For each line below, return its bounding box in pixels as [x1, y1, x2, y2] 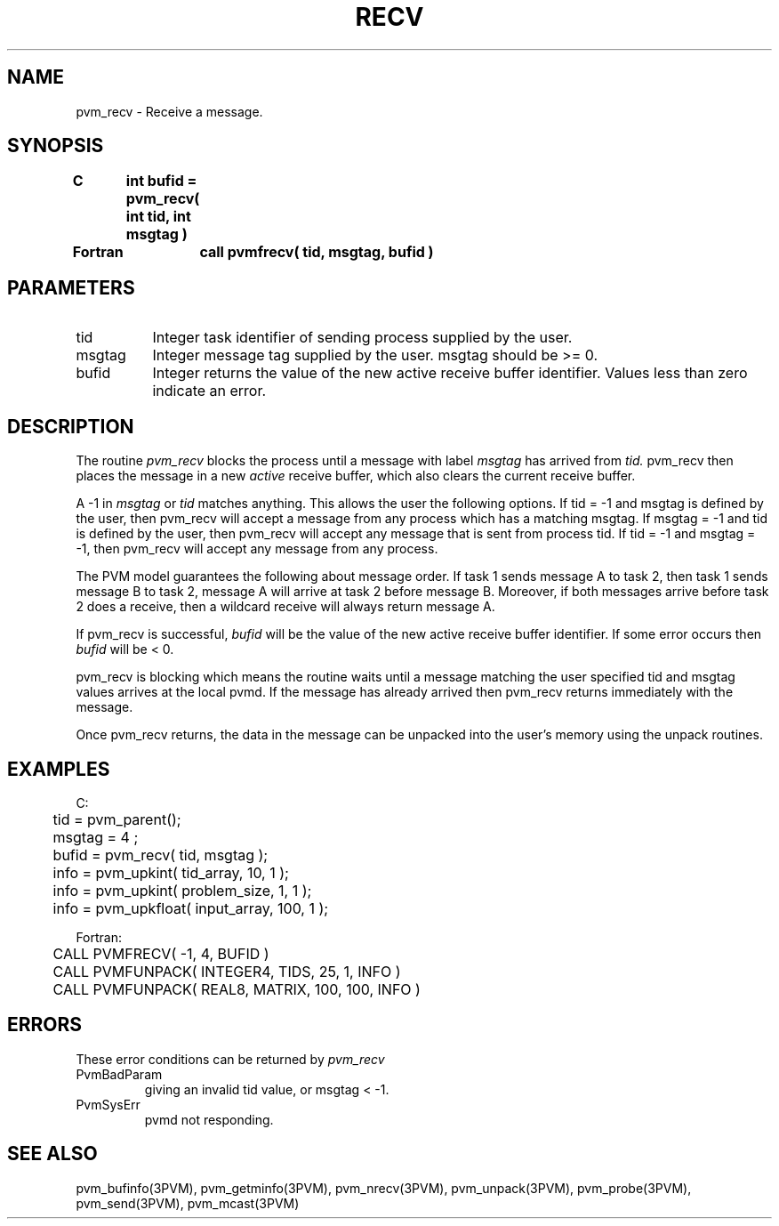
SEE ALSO [7, 1142, 98, 1166]
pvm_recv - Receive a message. [76, 103, 263, 119]
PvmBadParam [76, 1066, 163, 1082]
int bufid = [125, 172, 197, 190]
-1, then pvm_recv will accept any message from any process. [76, 541, 438, 557]
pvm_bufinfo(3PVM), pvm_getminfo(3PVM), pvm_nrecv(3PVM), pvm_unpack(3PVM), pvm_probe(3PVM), [76, 1180, 692, 1196]
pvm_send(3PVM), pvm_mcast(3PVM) [76, 1195, 300, 1211]
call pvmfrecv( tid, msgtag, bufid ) [199, 243, 434, 262]
